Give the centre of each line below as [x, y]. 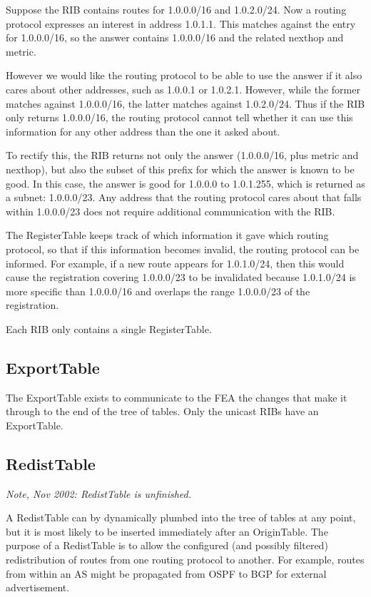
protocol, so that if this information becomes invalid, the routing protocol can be [183, 249]
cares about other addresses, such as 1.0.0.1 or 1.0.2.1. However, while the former [183, 89]
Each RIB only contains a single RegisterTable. [109, 328]
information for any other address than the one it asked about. [143, 131]
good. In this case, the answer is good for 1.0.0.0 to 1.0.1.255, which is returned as [185, 183]
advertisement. [38, 587]
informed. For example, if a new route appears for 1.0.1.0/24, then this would [175, 263]
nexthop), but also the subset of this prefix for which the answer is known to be [180, 169]
